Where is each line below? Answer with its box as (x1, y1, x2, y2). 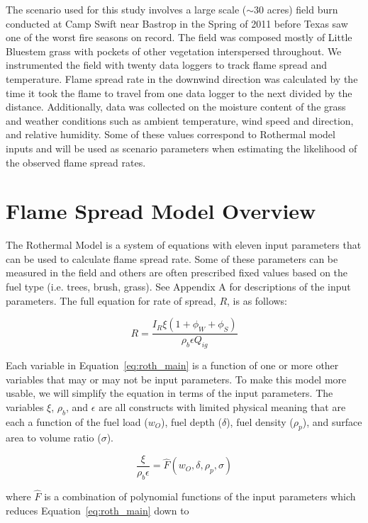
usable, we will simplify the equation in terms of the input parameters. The (6, 386, 333, 400)
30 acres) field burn (254, 2, 338, 16)
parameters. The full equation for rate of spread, (6, 293, 216, 308)
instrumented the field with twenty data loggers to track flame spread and (6, 57, 328, 72)
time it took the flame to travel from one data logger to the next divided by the (6, 85, 352, 100)
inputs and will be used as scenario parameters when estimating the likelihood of (6, 140, 357, 155)
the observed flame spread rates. (6, 154, 146, 169)
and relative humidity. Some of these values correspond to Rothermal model (6, 127, 335, 142)
